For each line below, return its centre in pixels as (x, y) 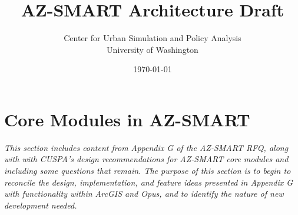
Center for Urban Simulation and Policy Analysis (153, 38)
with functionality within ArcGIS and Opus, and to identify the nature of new (144, 194)
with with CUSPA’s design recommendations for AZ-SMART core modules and (146, 159)
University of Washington (153, 49)
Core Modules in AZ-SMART (127, 119)
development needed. (41, 205)
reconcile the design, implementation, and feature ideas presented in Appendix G (149, 182)
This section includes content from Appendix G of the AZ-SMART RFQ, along (146, 147)
